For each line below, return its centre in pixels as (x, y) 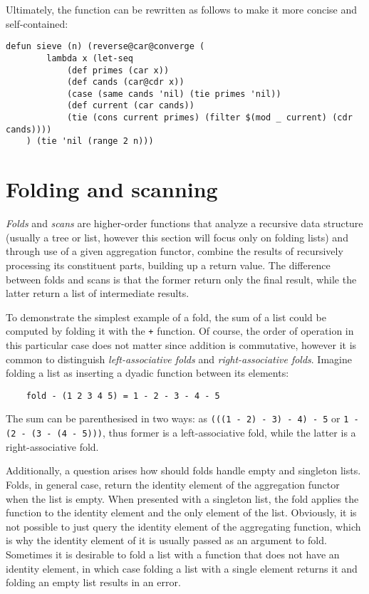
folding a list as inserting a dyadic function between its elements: (147, 373)
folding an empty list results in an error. (93, 582)
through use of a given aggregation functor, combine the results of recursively (175, 251)
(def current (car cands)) (130, 106)
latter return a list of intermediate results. (98, 293)
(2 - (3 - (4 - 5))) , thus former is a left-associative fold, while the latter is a (181, 433)
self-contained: (37, 23)
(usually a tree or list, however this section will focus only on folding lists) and (177, 237)
